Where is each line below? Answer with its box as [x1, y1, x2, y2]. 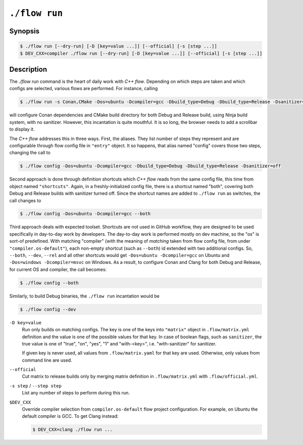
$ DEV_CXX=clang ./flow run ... [32, 427, 113, 432]
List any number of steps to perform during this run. [22, 390, 130, 396]
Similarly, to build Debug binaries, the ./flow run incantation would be [9, 293, 160, 299]
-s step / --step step [9, 382, 62, 389]
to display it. [9, 126, 35, 132]
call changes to [9, 197, 41, 203]
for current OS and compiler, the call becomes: [9, 266, 107, 273]
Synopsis [9, 27, 40, 35]
